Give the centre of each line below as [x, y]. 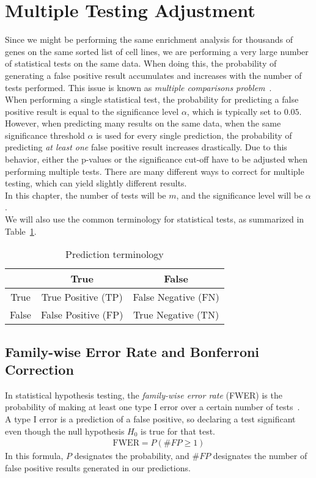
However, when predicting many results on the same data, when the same [143, 123]
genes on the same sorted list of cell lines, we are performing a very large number [157, 51]
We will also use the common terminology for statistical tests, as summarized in [155, 219]
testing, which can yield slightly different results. [96, 183]
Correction [39, 369]
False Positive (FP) [82, 315]
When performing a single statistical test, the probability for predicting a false [152, 99]
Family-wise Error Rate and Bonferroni [132, 351]
